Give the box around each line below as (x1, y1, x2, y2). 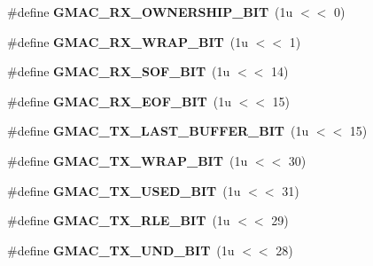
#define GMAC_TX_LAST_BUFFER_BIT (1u (7, 121, 309, 140)
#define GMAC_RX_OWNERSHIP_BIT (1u (7, 3, 293, 20)
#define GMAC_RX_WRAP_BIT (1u (7, 32, 249, 51)
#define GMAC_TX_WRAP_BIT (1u (7, 151, 248, 169)
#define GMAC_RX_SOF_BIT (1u (7, 62, 230, 81)
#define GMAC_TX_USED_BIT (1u (7, 181, 241, 199)
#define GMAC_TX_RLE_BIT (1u (7, 211, 230, 230)
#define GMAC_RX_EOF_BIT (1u (7, 91, 231, 110)
